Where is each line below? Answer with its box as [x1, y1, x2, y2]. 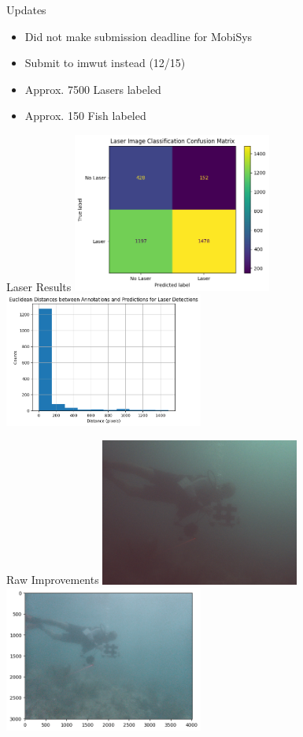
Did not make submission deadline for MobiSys [24, 28, 253, 44]
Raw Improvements [6, 571, 99, 588]
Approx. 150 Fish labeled [24, 107, 146, 124]
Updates [6, 2, 46, 17]
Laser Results [6, 278, 72, 294]
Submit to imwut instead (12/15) [24, 54, 186, 71]
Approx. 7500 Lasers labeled [24, 80, 161, 97]
